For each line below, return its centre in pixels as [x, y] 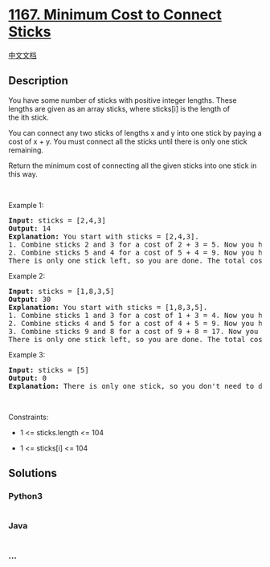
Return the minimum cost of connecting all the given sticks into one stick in [133, 165]
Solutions [33, 473]
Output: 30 [30, 299]
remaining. [26, 149]
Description [38, 81]
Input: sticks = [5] [49, 370]
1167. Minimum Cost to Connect [115, 15]
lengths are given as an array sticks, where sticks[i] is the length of [119, 108]
